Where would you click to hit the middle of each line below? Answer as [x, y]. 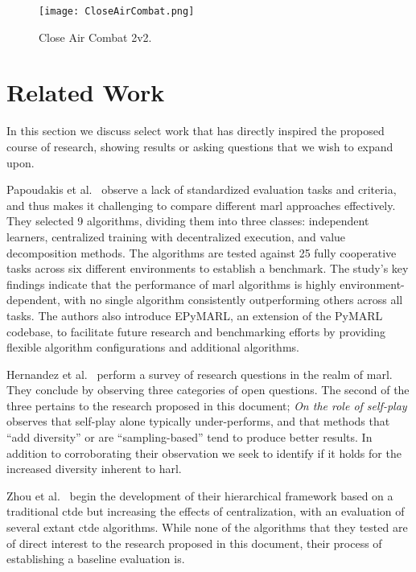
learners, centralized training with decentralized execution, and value [176, 236]
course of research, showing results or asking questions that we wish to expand [200, 146]
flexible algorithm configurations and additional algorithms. [153, 347]
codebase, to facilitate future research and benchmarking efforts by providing [196, 331]
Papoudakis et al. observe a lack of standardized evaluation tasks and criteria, [202, 189]
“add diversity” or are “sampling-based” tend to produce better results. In [189, 437]
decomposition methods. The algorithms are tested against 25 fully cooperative [202, 252]
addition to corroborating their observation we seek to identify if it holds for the [204, 453]
